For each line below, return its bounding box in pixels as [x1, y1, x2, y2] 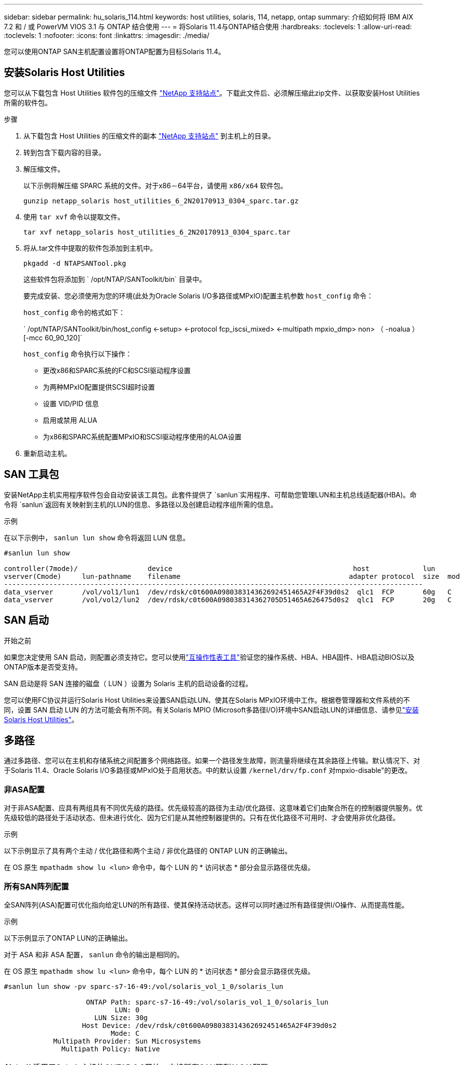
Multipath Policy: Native [61, 1045, 160, 1053]
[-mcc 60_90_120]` [23, 333, 82, 342]
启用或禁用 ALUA [43, 415, 97, 424]
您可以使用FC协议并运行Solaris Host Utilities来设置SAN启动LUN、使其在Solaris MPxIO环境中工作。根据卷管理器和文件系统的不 [4, 695, 410, 704]
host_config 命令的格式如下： [23, 308, 125, 316]
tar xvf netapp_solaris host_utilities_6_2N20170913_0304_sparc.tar [23, 228, 290, 236]
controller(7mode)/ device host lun [4, 564, 436, 572]
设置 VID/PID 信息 [43, 399, 99, 408]
